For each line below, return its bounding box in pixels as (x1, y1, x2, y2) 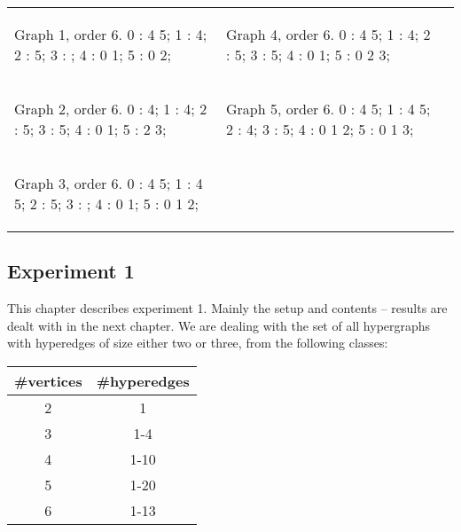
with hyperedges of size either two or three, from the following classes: (7, 333, 388, 352)
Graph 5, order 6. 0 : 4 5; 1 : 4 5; (226, 98, 431, 119)
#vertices (14, 370, 82, 391)
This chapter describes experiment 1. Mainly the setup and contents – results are (7, 299, 448, 317)
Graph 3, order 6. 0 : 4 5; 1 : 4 (14, 173, 203, 193)
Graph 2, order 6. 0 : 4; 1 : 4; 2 (14, 98, 207, 119)
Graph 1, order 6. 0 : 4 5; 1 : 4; (14, 24, 207, 44)
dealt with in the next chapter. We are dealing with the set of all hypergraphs (7, 316, 431, 334)
